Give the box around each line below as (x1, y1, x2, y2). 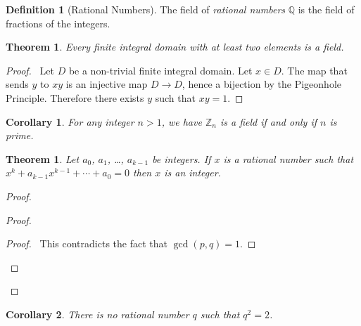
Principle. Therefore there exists (6, 90, 144, 105)
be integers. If (152, 151, 211, 166)
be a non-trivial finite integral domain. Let (68, 63, 253, 77)
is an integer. (164, 165, 221, 180)
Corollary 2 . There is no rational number (6, 306, 189, 321)
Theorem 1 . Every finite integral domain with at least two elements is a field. (6, 39, 344, 54)
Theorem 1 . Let (6, 151, 80, 166)
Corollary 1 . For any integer (6, 114, 134, 129)
